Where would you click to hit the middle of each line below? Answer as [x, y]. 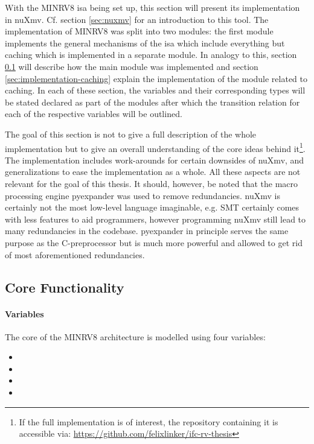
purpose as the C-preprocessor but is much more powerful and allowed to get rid [154, 242]
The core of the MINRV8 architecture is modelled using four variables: [135, 336]
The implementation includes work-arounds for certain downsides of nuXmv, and [155, 160]
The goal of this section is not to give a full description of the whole [131, 134]
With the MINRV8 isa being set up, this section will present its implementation [152, 7]
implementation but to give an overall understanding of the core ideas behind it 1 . [155, 147]
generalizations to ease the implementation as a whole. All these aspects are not [153, 172]
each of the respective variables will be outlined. [94, 114]
